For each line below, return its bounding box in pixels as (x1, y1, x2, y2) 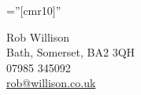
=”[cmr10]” (6, 2, 61, 18)
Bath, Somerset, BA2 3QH (6, 44, 135, 60)
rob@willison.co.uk (6, 75, 96, 91)
